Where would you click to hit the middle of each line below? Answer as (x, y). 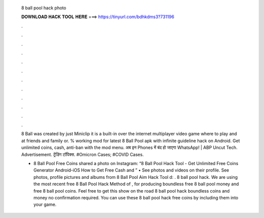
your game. (45, 205)
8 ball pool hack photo (44, 8)
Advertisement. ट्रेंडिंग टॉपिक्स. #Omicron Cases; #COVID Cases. (83, 154)
